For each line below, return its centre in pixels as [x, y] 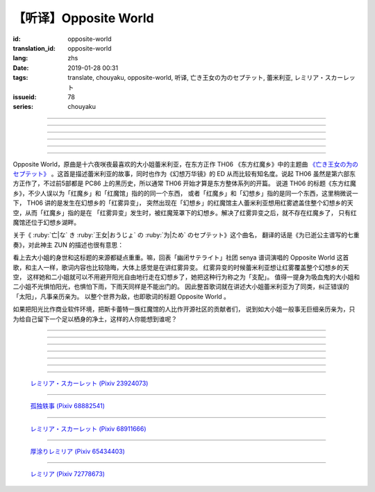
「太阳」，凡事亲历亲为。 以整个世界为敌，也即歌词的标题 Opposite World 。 [122, 296]
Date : [21, 68]
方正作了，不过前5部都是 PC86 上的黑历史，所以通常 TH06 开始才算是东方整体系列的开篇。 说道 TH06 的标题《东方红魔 [185, 183]
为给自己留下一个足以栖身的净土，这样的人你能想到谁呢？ [95, 319]
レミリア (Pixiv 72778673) [68, 474]
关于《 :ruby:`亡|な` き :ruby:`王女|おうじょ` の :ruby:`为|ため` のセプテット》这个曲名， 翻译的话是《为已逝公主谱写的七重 [186, 235]
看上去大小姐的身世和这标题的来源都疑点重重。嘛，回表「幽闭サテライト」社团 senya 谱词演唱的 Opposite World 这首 [181, 257]
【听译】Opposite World [83, 18]
